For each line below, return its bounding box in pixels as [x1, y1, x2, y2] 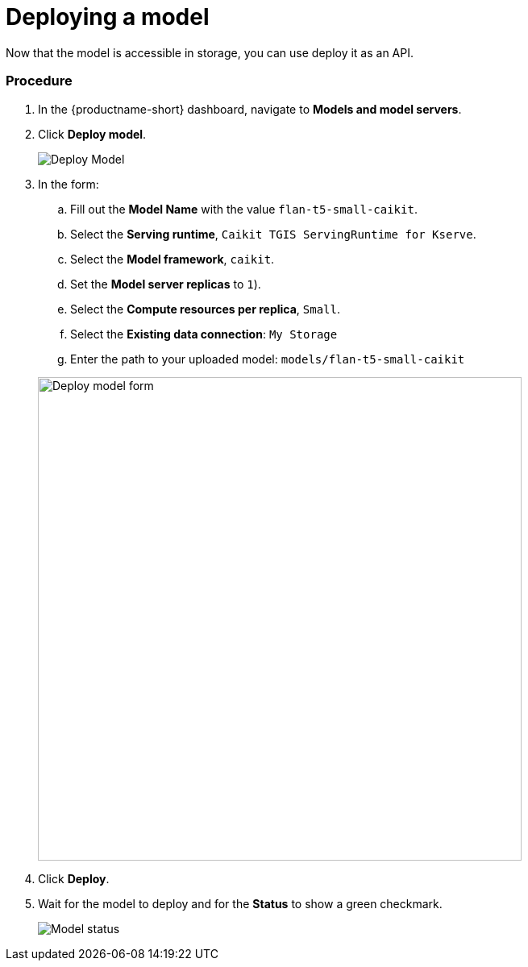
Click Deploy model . [38, 127, 147, 141]
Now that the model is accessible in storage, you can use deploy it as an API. [6, 45, 414, 60]
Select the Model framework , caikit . [70, 251, 275, 266]
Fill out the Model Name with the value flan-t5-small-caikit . [70, 201, 418, 216]
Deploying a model [6, 3, 210, 31]
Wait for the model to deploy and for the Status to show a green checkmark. [38, 896, 443, 911]
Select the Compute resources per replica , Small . [70, 301, 340, 316]
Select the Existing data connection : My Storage [70, 326, 338, 341]
